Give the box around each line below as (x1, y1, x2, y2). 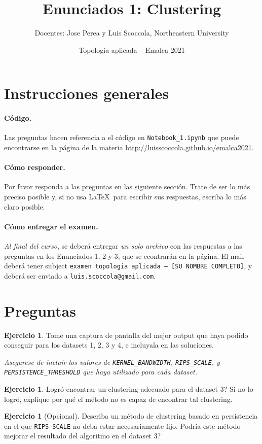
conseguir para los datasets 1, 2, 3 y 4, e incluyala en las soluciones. (4, 339, 214, 350)
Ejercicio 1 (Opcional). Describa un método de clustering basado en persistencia (4, 411, 258, 421)
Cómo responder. (4, 162, 65, 173)
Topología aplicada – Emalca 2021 (79, 44, 185, 55)
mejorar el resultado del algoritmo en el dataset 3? (4, 430, 161, 441)
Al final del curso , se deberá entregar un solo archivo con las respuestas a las (4, 240, 242, 251)
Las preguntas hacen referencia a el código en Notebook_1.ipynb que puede (4, 132, 239, 143)
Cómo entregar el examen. (4, 221, 98, 231)
